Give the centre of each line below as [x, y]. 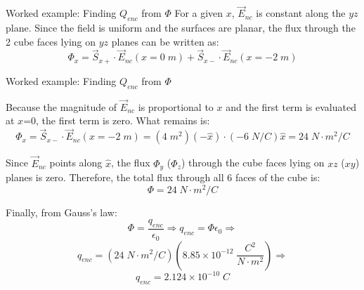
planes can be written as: [165, 41]
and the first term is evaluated [291, 106]
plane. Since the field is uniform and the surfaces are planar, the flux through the [181, 28]
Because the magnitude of [61, 106]
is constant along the [301, 13]
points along [76, 163]
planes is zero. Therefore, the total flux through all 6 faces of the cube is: [163, 177]
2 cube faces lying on [51, 41]
